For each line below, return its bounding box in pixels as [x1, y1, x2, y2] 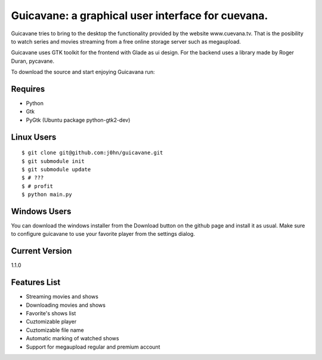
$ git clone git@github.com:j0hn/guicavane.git [21, 149, 163, 156]
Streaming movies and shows [26, 293, 98, 300]
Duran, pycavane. [11, 57, 55, 64]
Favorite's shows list [26, 310, 76, 317]
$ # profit [21, 183, 54, 189]
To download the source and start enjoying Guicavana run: [11, 69, 155, 76]
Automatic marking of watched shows [26, 335, 119, 342]
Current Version [11, 246, 72, 256]
